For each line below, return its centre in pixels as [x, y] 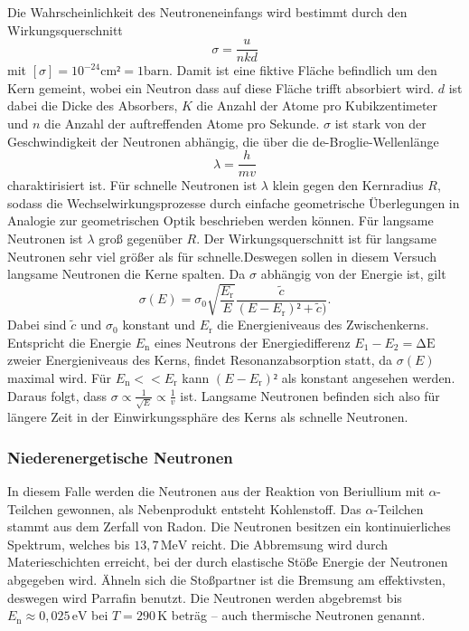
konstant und [159, 325]
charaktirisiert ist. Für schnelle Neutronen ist [132, 185]
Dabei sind [37, 325]
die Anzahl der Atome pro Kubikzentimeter [317, 105]
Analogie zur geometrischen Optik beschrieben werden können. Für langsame [220, 220]
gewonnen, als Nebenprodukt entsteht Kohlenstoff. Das [209, 508]
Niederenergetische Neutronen [120, 457]
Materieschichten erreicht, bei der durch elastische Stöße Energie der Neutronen [228, 562]
